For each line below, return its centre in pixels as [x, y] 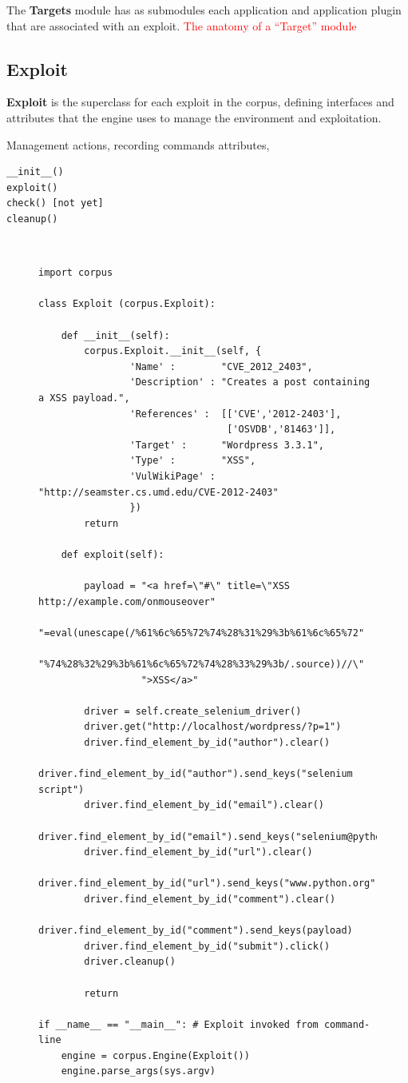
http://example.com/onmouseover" [127, 601]
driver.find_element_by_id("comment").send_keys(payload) [196, 931]
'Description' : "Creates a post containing [250, 382]
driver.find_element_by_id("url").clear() [198, 852]
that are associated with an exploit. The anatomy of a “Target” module [182, 25]
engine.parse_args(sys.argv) [138, 1071]
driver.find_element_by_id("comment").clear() [210, 899]
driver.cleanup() [130, 962]
